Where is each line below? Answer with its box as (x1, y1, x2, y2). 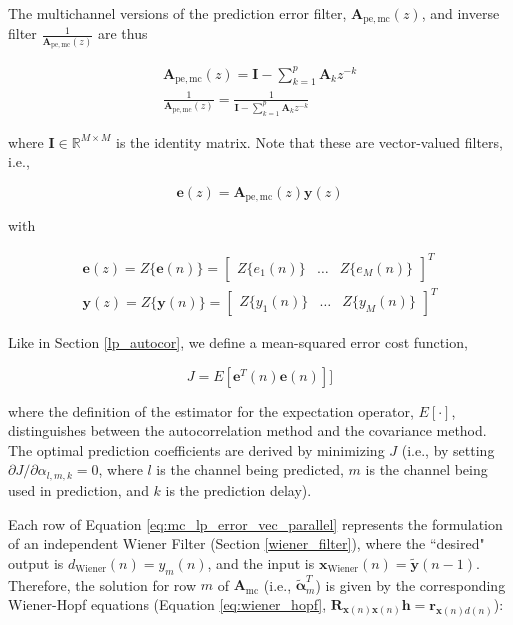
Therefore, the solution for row (8, 574, 197, 595)
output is (8, 552, 64, 573)
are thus (97, 23, 148, 44)
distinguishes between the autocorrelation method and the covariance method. (8, 420, 487, 441)
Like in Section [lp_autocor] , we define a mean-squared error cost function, (8, 332, 468, 353)
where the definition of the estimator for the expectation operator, (8, 400, 414, 421)
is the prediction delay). (165, 479, 312, 500)
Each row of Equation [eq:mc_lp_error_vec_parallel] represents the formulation (8, 513, 503, 534)
